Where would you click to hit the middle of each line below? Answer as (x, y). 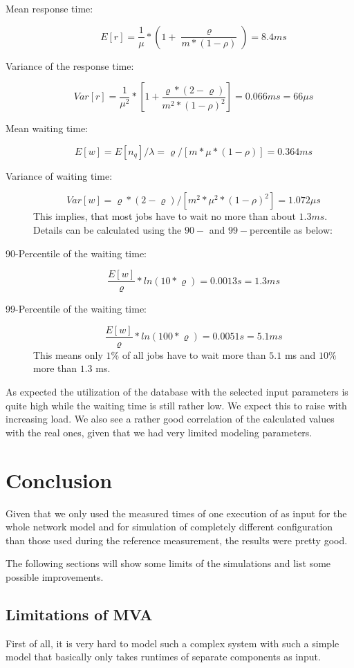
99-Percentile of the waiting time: (76, 309)
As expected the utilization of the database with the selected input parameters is (177, 392)
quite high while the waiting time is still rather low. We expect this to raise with (176, 405)
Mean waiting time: (47, 128)
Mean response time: (49, 8)
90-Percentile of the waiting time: (76, 253)
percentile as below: (291, 229)
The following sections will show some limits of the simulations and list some (168, 563)
